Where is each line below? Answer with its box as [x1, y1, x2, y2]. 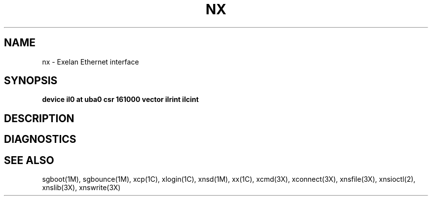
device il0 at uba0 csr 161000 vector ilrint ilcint [42, 95, 199, 104]
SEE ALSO [4, 154, 54, 167]
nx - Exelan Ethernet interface [42, 57, 139, 66]
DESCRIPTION [4, 112, 74, 125]
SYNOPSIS [4, 74, 58, 87]
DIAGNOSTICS [4, 133, 76, 146]
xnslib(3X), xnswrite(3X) [42, 183, 121, 192]
